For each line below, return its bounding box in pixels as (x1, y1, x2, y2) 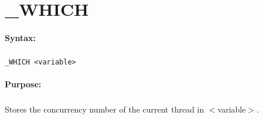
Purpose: (5, 78, 42, 90)
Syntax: (5, 31, 36, 43)
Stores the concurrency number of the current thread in (5, 103, 204, 115)
